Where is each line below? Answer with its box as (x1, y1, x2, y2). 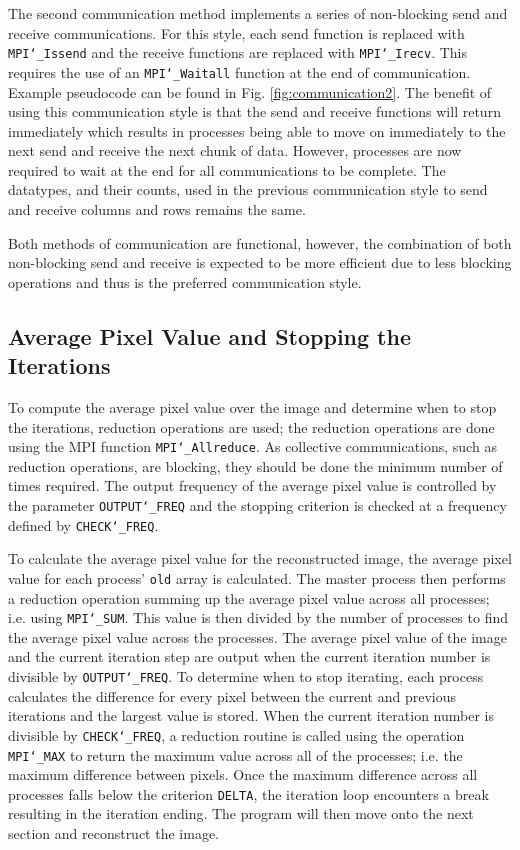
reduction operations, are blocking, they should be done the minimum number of (8, 455, 503, 476)
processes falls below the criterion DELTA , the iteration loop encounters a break (8, 783, 489, 804)
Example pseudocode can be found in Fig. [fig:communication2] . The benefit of (8, 81, 492, 102)
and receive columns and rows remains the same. (8, 199, 306, 220)
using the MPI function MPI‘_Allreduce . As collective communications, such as (8, 436, 497, 457)
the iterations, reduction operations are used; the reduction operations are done (8, 416, 495, 437)
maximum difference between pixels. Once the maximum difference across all (8, 764, 478, 785)
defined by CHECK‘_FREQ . (8, 514, 159, 535)
